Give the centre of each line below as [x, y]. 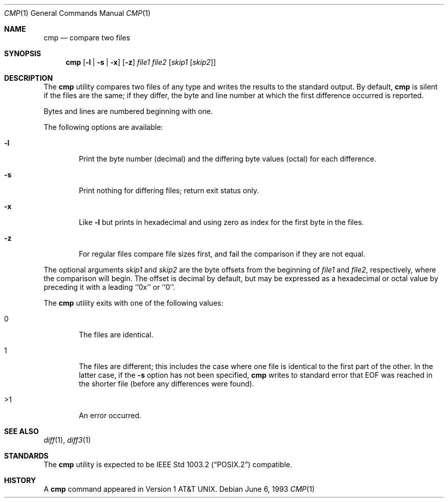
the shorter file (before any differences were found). [166, 384]
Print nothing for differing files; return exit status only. [169, 190]
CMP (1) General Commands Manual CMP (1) [77, 13]
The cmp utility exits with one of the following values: [133, 303]
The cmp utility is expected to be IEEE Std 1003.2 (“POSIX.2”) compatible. [168, 464]
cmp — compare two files [87, 38]
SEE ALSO [21, 431]
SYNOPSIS [23, 53]
